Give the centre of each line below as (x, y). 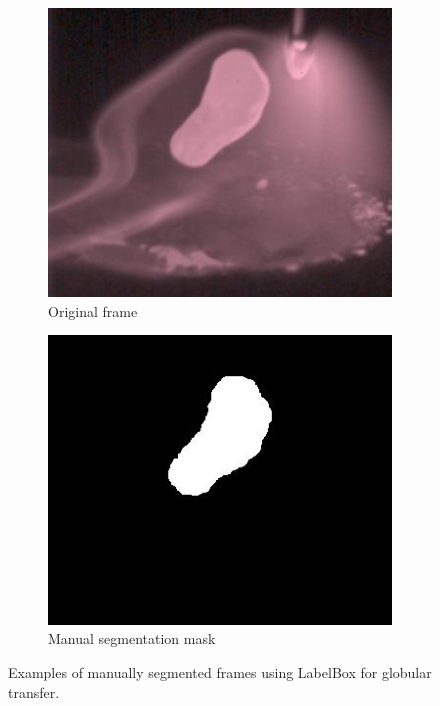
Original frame (93, 310)
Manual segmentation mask (132, 638)
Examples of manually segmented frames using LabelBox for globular (220, 671)
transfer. (34, 691)
